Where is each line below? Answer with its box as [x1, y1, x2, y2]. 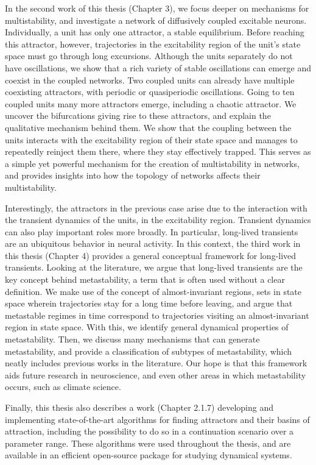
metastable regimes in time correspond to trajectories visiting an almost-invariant [5, 308, 309, 321]
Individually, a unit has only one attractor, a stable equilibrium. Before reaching [5, 26, 304, 38]
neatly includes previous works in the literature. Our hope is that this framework [5, 357, 307, 369]
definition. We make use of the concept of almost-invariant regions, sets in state [5, 285, 302, 297]
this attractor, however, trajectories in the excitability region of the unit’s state [5, 37, 301, 50]
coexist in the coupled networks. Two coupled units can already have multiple [5, 73, 295, 86]
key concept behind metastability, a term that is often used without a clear [5, 273, 285, 286]
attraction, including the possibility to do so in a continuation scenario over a [5, 425, 294, 438]
